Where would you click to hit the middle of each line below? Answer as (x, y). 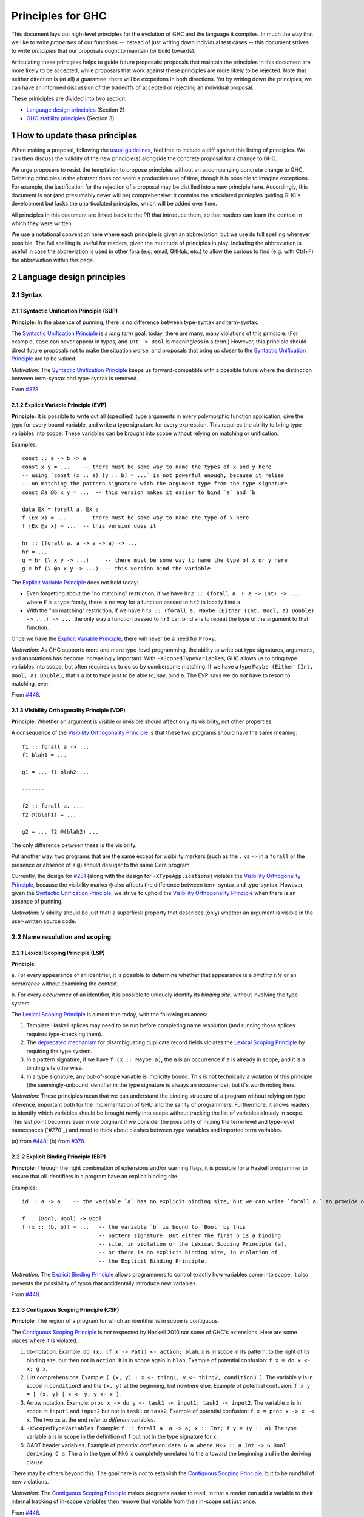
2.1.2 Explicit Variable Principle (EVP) (59, 405)
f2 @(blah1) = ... (49, 814)
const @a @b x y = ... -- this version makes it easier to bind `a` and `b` (140, 492)
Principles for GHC (59, 16)
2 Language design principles (69, 277)
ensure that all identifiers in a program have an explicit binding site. (95, 1177)
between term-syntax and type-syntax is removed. (75, 378)
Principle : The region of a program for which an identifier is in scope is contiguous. (115, 1321)
